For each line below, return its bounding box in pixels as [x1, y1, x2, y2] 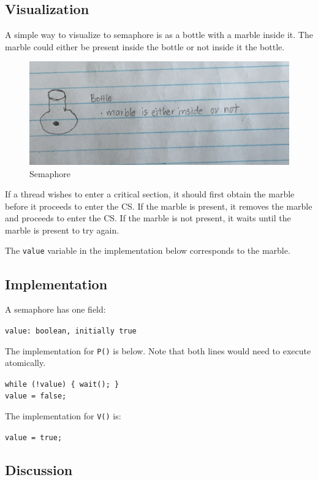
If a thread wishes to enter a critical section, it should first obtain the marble [5, 188, 295, 200]
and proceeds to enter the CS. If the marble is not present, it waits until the [5, 211, 291, 224]
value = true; [5, 433, 62, 442]
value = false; [5, 392, 67, 401]
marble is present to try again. [5, 223, 119, 236]
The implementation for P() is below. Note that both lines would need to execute [5, 344, 311, 357]
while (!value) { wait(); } [5, 379, 119, 389]
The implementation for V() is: [5, 410, 121, 422]
